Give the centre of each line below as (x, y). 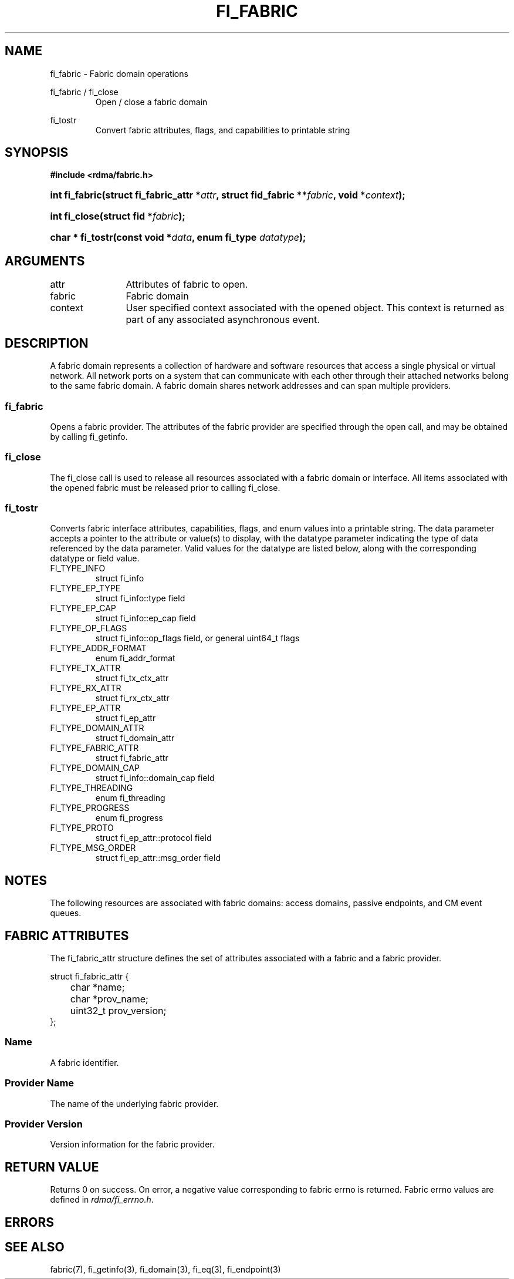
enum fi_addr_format (135, 658)
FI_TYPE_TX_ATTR (85, 668)
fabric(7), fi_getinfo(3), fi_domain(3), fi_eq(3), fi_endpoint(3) (165, 1270)
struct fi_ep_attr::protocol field (153, 838)
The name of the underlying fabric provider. (134, 1103)
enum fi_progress (129, 818)
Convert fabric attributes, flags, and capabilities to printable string (223, 130)
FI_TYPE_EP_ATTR (85, 708)
